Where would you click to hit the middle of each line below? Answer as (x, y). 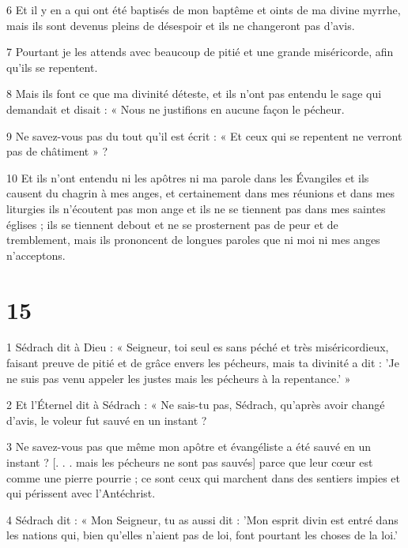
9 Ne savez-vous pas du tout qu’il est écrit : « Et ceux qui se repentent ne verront (204, 135)
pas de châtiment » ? (57, 151)
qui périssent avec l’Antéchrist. (81, 493)
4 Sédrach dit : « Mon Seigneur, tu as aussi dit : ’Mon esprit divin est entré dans (202, 519)
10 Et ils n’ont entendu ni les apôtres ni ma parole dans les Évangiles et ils (188, 177)
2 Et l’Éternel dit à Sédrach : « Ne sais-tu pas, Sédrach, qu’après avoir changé (196, 405)
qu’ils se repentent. (52, 67)
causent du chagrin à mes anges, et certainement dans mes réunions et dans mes (201, 193)
